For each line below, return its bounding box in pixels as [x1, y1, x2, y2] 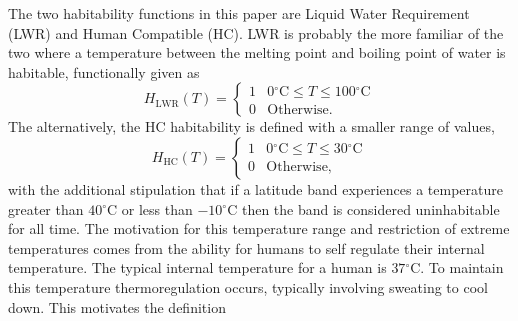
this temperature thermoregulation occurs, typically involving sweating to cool [8, 276, 488, 297]
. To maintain [420, 257, 504, 278]
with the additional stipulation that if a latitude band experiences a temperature [8, 178, 503, 199]
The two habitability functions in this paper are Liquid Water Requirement [8, 3, 470, 23]
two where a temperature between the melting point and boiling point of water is [8, 42, 506, 63]
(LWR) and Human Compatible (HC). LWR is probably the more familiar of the [8, 22, 504, 43]
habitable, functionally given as [8, 61, 200, 82]
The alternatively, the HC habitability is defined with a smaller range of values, [8, 116, 495, 137]
